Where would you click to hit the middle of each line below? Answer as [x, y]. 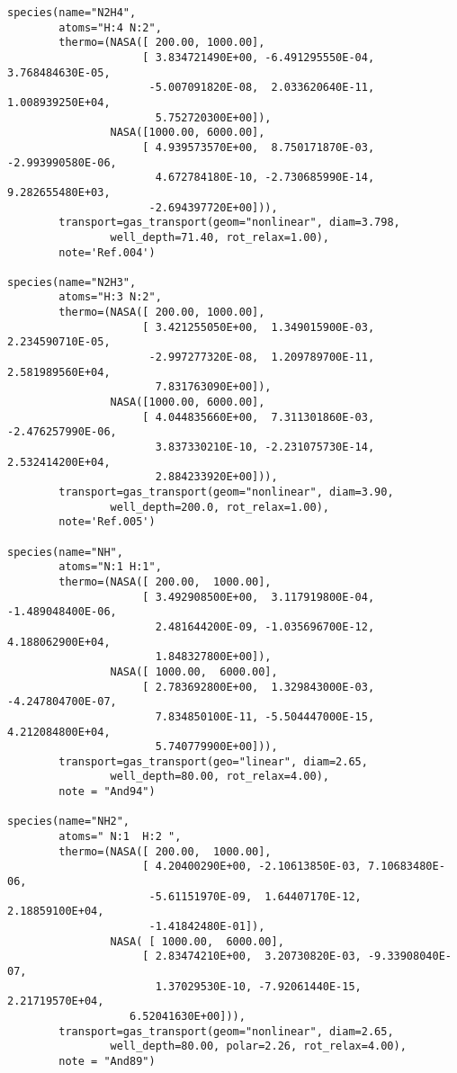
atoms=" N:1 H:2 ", [120, 837]
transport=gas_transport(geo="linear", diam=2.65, [213, 761]
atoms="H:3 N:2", [110, 297]
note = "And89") [107, 1061]
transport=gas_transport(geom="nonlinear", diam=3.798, [229, 223]
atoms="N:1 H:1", [110, 567]
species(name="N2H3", [72, 282]
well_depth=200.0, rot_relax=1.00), [220, 507]
